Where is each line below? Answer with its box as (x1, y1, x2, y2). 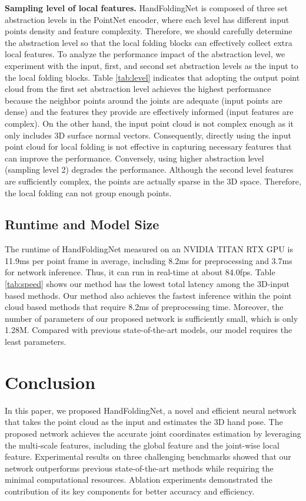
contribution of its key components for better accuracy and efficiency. (5, 484, 255, 497)
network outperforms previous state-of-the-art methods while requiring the (5, 462, 274, 474)
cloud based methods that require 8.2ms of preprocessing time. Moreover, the (5, 301, 284, 313)
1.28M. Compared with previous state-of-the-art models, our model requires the (5, 324, 292, 336)
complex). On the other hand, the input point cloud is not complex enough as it (5, 117, 294, 129)
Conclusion (5, 370, 96, 394)
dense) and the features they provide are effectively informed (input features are (5, 106, 294, 118)
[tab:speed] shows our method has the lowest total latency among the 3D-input (5, 278, 290, 290)
